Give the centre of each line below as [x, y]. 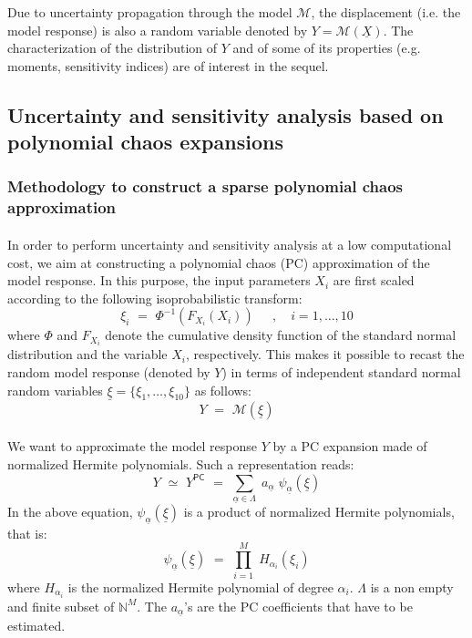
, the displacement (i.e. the [386, 12]
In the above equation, [70, 512]
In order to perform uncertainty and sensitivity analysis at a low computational [230, 244]
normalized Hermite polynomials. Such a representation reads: [181, 463]
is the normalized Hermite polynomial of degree [200, 587]
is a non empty [412, 587]
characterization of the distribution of [113, 48]
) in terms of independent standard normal [341, 371]
